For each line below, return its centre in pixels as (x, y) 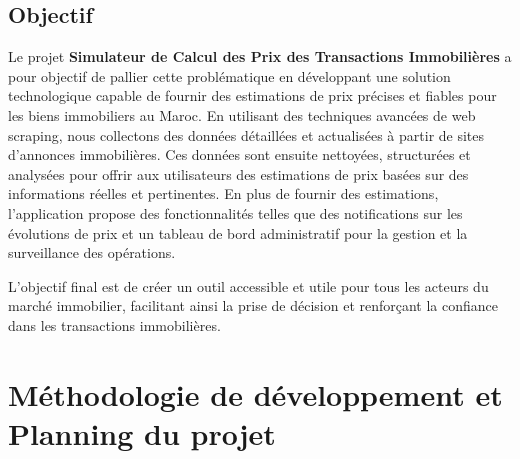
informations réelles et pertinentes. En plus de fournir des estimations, (223, 193)
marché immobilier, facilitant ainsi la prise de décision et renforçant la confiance (253, 305)
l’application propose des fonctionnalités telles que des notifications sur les (235, 212)
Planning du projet (142, 432)
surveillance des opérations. (92, 252)
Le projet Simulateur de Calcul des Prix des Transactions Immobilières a (260, 56)
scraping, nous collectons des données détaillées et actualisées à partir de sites (246, 134)
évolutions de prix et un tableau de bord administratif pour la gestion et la (238, 232)
